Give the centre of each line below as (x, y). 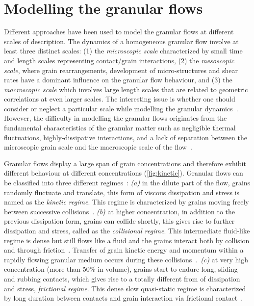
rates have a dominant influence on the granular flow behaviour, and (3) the (118, 80)
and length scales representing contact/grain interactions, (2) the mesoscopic (119, 60)
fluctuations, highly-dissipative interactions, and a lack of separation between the (126, 137)
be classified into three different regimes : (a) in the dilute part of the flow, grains (127, 183)
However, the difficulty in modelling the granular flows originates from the (115, 118)
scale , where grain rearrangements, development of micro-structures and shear (121, 70)
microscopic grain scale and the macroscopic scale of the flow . (98, 147)
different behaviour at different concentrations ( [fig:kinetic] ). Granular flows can (124, 173)
